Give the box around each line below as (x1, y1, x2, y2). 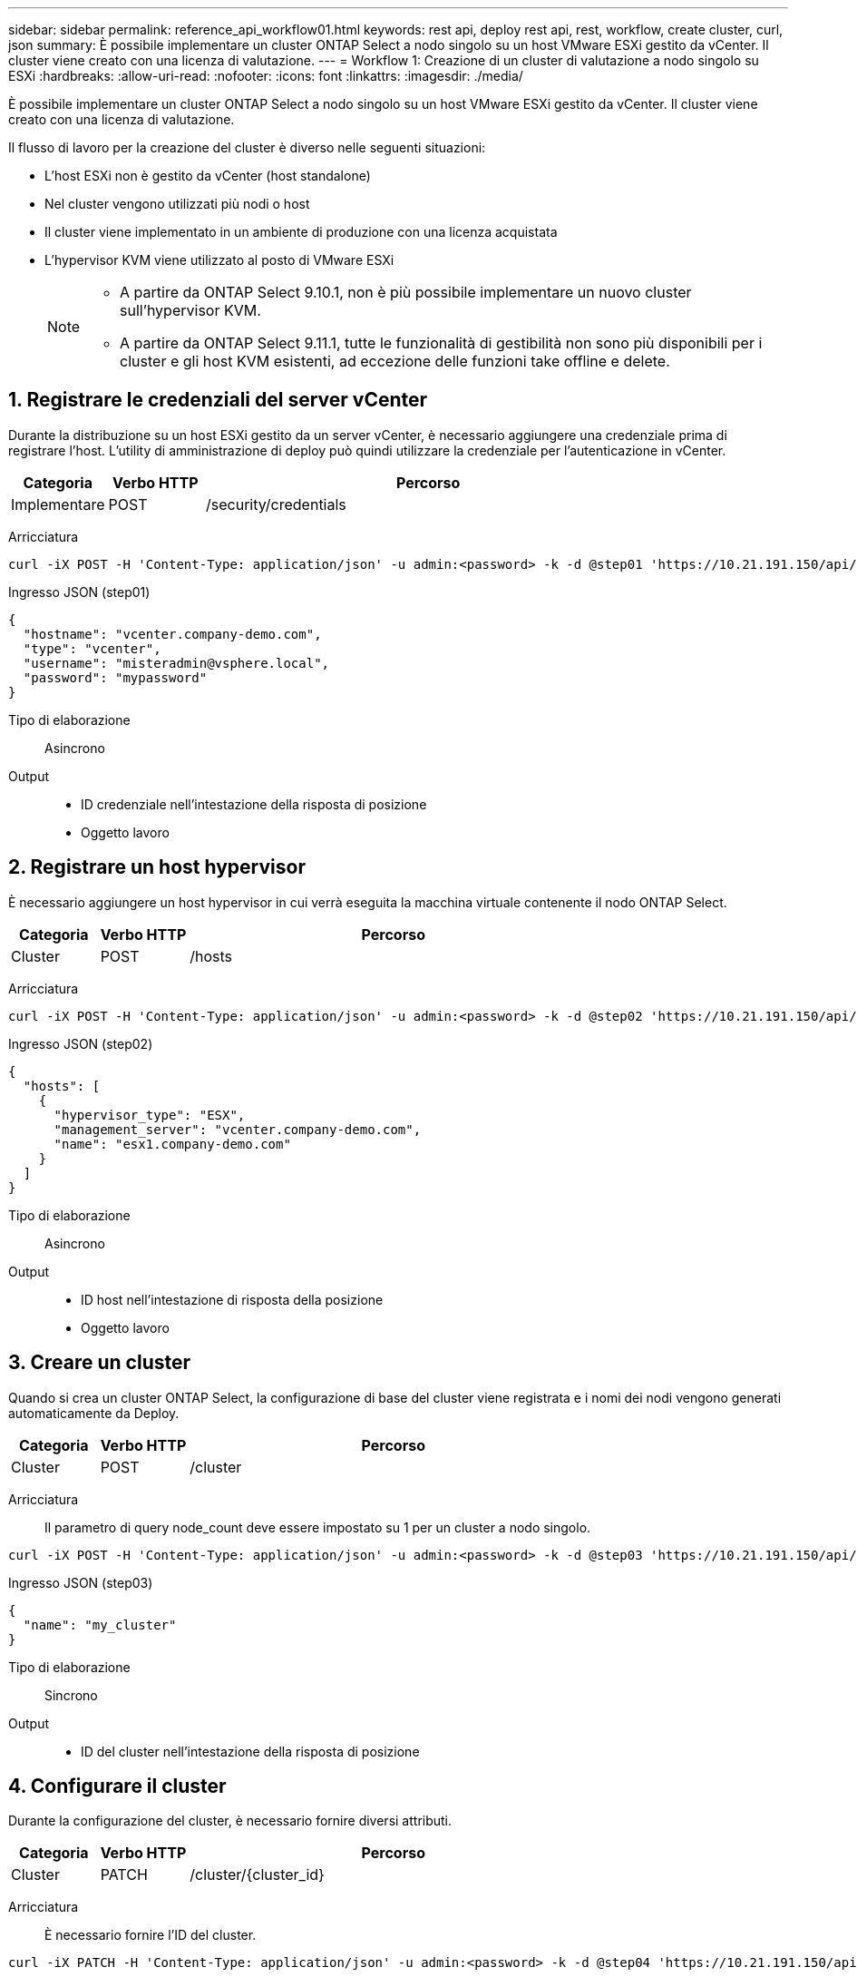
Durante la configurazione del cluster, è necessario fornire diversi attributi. (8, 1813, 453, 1829)
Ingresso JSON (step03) (8, 1574, 153, 1590)
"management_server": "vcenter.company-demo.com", (54, 1121, 422, 1137)
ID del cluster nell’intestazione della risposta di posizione (81, 1743, 420, 1759)
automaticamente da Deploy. (8, 1404, 180, 1421)
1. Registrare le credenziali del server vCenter (8, 388, 428, 412)
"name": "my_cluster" (23, 1617, 177, 1632)
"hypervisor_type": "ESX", (54, 1107, 246, 1122)
